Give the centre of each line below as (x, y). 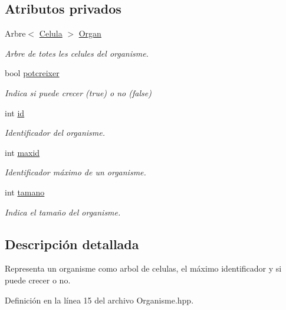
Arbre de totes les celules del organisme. (77, 53)
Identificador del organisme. (55, 133)
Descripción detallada (72, 244)
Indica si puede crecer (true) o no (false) (78, 92)
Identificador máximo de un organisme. (75, 172)
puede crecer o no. (38, 280)
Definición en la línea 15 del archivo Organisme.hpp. (99, 300)
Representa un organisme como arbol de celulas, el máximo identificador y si (143, 268)
